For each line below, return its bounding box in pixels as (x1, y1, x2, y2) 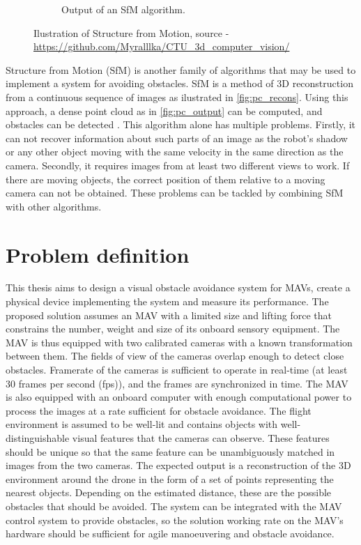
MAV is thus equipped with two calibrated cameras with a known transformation (6, 335, 353, 349)
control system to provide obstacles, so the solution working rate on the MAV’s (6, 512, 344, 527)
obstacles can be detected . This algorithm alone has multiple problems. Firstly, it (6, 117, 356, 132)
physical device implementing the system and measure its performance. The (6, 294, 329, 309)
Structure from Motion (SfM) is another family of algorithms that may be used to (6, 62, 356, 77)
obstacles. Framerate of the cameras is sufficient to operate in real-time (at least (6, 362, 348, 376)
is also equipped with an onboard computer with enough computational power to (6, 390, 352, 404)
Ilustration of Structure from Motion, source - (33, 25, 229, 40)
